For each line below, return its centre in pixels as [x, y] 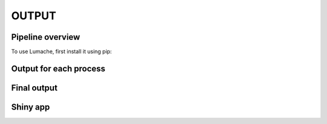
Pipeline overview [46, 37]
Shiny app [31, 107]
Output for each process [58, 68]
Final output [34, 88]
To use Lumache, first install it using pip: [61, 52]
